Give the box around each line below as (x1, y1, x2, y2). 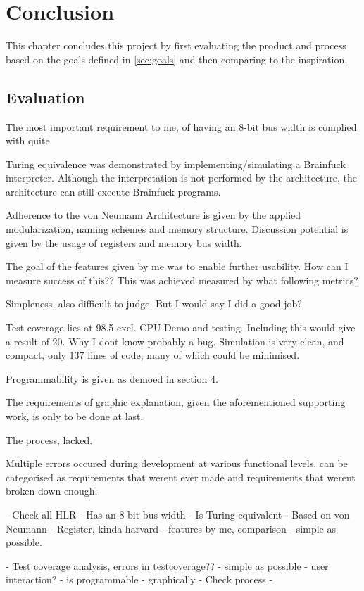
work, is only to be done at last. (6, 409, 144, 424)
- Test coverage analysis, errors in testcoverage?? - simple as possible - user (6, 558, 329, 573)
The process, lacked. (6, 432, 93, 447)
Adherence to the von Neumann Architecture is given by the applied (6, 208, 301, 222)
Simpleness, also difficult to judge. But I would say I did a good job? (6, 296, 302, 311)
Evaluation (6, 86, 85, 108)
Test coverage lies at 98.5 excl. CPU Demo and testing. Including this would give (6, 320, 356, 335)
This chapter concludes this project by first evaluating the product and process (6, 38, 346, 53)
